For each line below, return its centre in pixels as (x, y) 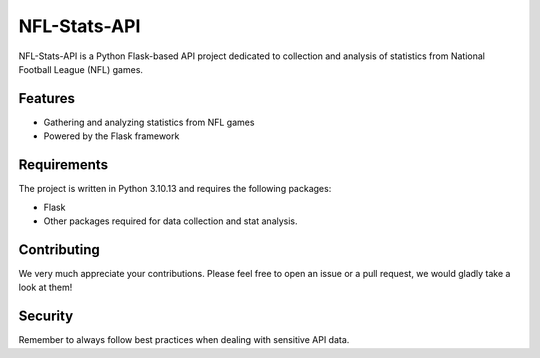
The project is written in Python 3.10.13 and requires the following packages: (175, 189)
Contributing (59, 249)
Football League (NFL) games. (81, 69)
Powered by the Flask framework (111, 136)
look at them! (45, 287)
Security (46, 316)
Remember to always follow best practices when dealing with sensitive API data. (184, 340)
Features (46, 98)
